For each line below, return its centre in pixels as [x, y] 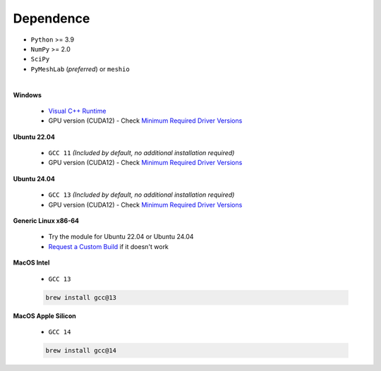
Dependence [52, 18]
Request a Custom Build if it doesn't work [109, 246]
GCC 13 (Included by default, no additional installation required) [141, 195]
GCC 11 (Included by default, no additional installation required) [141, 153]
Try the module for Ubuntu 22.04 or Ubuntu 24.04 [121, 237]
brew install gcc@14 [81, 350]
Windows [27, 95]
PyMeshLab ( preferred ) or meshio [80, 69]
